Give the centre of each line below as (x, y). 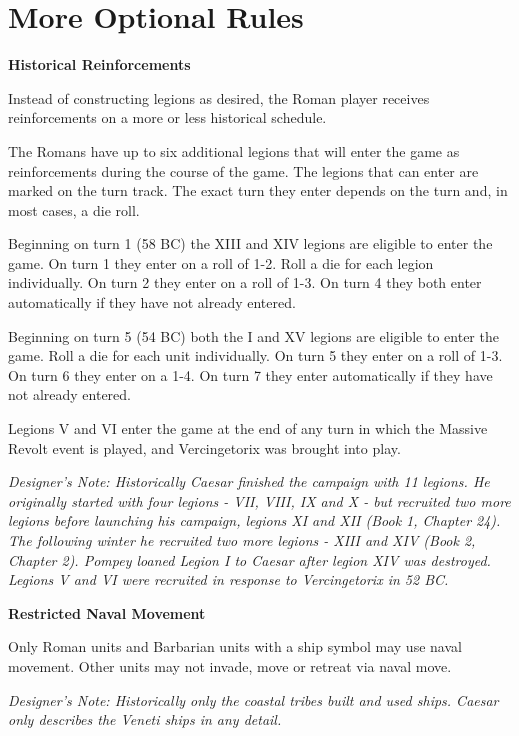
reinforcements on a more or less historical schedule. (167, 117)
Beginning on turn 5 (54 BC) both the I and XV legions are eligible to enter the (253, 335)
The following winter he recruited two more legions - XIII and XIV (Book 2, (242, 540)
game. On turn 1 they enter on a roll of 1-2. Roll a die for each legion (221, 262)
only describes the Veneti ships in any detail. (145, 719)
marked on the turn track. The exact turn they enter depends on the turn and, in (258, 190)
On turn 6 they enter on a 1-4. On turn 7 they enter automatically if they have (250, 374)
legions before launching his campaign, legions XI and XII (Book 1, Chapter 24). (254, 520)
